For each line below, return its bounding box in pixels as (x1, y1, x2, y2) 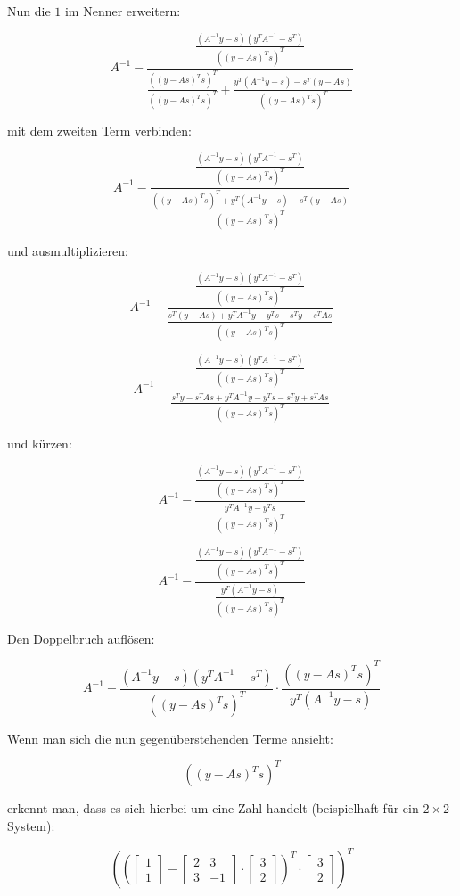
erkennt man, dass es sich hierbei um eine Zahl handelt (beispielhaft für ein (7, 799, 419, 818)
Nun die (7, 2, 51, 20)
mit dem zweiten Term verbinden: (7, 121, 192, 140)
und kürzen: (7, 434, 72, 453)
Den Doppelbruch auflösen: (7, 629, 155, 647)
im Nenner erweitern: (64, 2, 181, 20)
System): (7, 816, 55, 834)
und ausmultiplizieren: (7, 241, 128, 259)
